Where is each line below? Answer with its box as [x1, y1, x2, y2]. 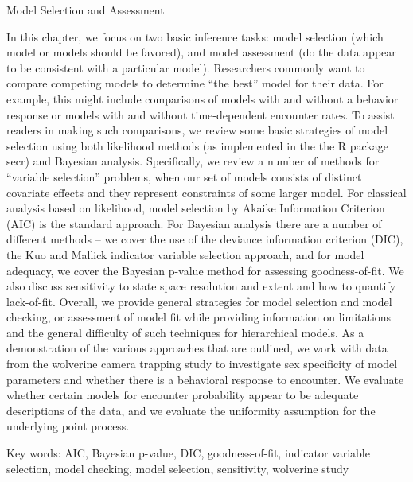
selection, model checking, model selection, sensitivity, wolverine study [6, 460, 349, 476]
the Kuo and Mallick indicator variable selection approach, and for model [6, 246, 364, 262]
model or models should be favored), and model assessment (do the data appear [6, 44, 396, 60]
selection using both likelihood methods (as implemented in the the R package [6, 137, 388, 154]
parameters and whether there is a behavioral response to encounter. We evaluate [6, 371, 404, 387]
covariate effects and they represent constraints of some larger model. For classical [6, 184, 407, 200]
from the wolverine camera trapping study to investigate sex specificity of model [6, 356, 398, 372]
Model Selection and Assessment [6, 2, 165, 17]
